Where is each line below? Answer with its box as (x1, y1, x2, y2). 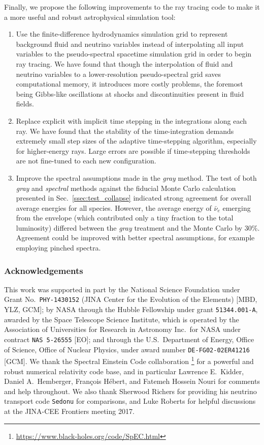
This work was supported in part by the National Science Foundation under (4, 284, 240, 294)
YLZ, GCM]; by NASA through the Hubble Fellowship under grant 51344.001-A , (4, 304, 258, 315)
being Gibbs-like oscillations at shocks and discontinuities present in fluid (16, 88, 244, 99)
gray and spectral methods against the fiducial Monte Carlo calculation (16, 182, 236, 193)
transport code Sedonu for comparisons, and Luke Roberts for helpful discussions (4, 396, 256, 406)
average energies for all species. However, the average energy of (16, 202, 212, 213)
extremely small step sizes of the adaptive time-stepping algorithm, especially (16, 135, 257, 146)
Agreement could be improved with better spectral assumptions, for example (16, 232, 255, 243)
